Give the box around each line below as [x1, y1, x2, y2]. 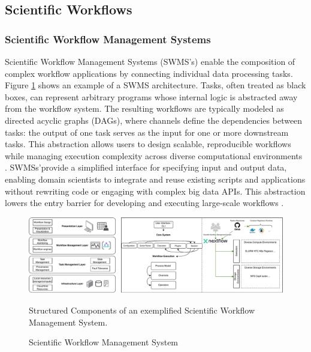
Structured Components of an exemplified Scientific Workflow [29, 304, 255, 317]
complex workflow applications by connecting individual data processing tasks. [5, 67, 293, 79]
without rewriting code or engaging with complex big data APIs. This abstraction [5, 184, 306, 197]
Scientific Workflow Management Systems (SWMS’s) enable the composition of [5, 55, 295, 67]
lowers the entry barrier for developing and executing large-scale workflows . [5, 196, 284, 209]
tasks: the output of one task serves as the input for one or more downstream [5, 126, 289, 138]
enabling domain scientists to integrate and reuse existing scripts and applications [5, 172, 306, 185]
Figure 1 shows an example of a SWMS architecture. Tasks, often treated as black [5, 79, 306, 91]
